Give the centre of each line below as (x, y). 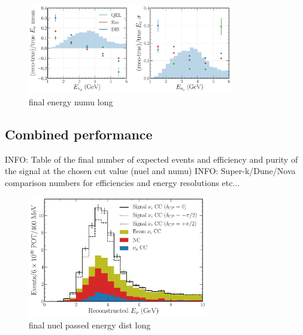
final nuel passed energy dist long (90, 325)
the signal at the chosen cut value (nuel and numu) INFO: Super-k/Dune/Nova (150, 171)
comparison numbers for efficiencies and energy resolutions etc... (122, 182)
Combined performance (79, 134)
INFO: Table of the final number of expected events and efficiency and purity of (151, 159)
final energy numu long (71, 101)
